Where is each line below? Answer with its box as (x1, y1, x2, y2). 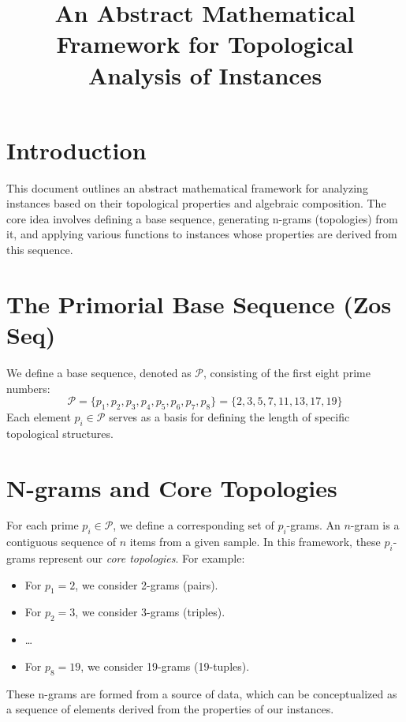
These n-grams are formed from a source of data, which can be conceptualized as (6, 685, 397, 701)
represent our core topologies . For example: (39, 550, 245, 567)
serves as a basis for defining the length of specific (109, 408, 350, 425)
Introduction (6, 133, 147, 166)
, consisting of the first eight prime (203, 364, 371, 380)
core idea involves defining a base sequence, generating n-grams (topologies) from (6, 210, 398, 226)
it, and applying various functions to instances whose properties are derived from (6, 226, 397, 242)
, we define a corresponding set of (113, 517, 274, 533)
